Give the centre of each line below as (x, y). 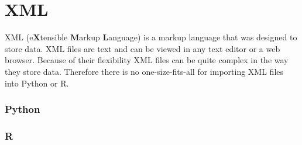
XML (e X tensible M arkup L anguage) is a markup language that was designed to (151, 37)
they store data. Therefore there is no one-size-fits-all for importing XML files (144, 71)
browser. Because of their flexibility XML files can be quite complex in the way (147, 60)
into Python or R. (37, 83)
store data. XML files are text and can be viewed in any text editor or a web (143, 48)
